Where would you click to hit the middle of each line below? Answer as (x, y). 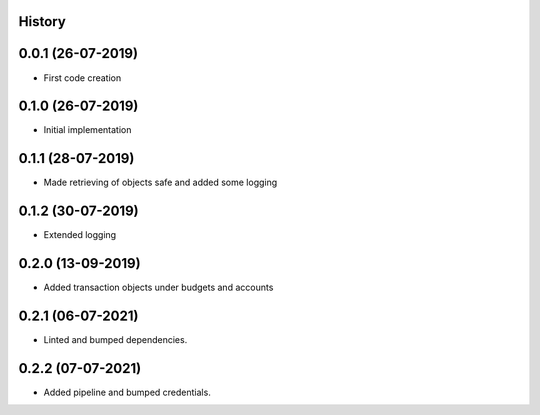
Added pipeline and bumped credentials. (127, 392)
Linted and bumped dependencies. (115, 340)
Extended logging (80, 235)
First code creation (82, 77)
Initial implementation (87, 130)
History (42, 21)
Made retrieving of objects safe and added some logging (160, 182)
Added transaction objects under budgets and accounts (158, 287)
